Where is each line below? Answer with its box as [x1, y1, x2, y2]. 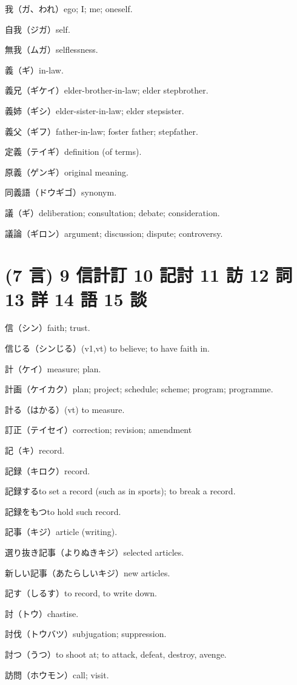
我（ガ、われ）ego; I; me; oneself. [5, 2, 133, 15]
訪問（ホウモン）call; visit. [5, 668, 109, 681]
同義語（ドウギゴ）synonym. [5, 186, 117, 199]
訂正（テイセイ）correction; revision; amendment [5, 423, 192, 436]
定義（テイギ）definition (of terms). [5, 145, 142, 158]
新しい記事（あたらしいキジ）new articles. [5, 566, 170, 579]
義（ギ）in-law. [5, 63, 64, 76]
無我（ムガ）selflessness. [5, 43, 98, 56]
